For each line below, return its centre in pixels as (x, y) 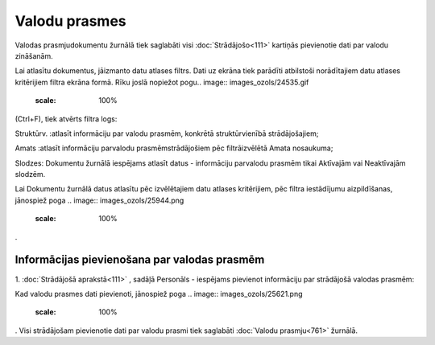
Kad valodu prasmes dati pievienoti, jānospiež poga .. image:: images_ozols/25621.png (159, 294)
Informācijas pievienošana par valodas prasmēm (140, 260)
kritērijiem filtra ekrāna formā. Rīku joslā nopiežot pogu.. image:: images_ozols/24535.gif (162, 82)
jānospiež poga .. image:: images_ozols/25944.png (99, 200)
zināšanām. (34, 55)
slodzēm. (30, 175)
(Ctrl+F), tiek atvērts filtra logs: (66, 119)
